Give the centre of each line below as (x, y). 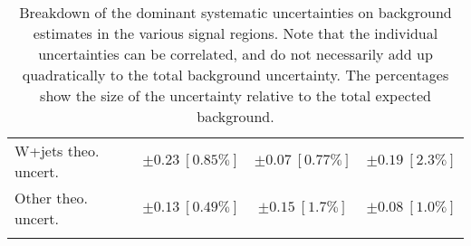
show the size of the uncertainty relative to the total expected (235, 95)
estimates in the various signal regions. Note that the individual (235, 33)
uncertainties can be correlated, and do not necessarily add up (235, 54)
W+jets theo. (57, 151)
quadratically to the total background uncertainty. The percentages (235, 75)
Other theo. (51, 198)
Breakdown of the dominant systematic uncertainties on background (235, 12)
